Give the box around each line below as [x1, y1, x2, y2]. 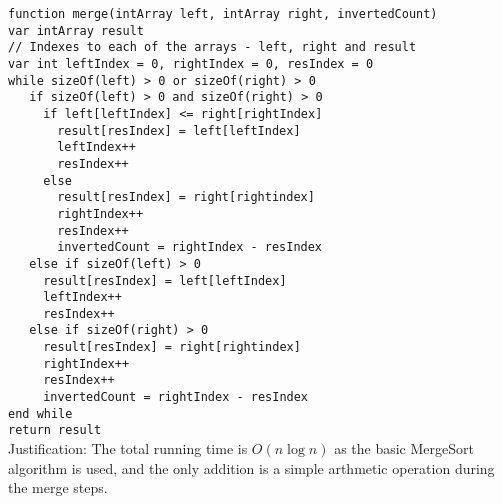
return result [8, 423, 102, 438]
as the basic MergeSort [334, 438, 474, 459]
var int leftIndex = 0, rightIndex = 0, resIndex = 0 [8, 56, 374, 71]
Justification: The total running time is [8, 438, 248, 459]
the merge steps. [8, 477, 108, 498]
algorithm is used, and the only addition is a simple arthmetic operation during [8, 457, 495, 478]
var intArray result [8, 23, 145, 38]
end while [8, 406, 73, 421]
